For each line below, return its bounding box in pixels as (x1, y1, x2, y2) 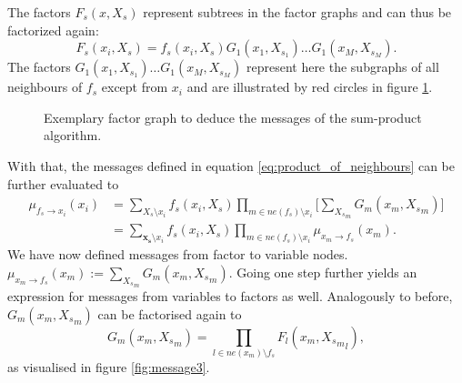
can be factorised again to (97, 304, 242, 323)
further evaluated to (7, 174, 119, 193)
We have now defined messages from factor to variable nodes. (7, 245, 348, 264)
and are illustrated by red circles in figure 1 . (186, 77, 433, 96)
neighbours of (7, 77, 83, 96)
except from (101, 77, 168, 96)
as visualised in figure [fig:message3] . (7, 357, 210, 376)
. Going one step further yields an (228, 262, 417, 281)
